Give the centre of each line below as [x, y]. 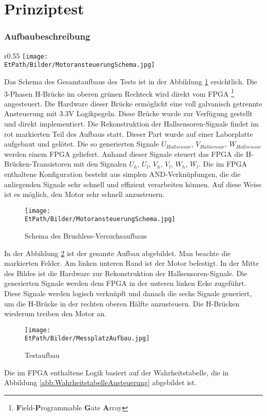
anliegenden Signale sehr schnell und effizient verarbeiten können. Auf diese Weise [133, 184]
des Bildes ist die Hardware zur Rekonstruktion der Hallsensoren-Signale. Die [126, 273]
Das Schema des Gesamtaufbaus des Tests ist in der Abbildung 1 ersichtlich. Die [131, 81]
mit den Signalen [100, 164]
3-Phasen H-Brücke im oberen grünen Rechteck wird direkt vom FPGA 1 [119, 93]
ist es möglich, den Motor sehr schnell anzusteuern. [84, 194]
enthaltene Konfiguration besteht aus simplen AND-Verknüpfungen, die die [122, 174]
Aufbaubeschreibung [47, 36]
